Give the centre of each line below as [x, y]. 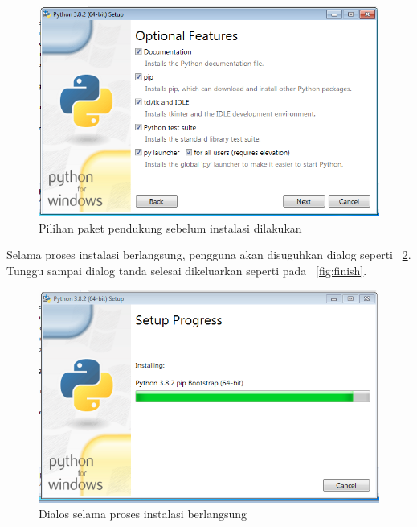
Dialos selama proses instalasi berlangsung [143, 514]
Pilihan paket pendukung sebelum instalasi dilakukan [170, 227]
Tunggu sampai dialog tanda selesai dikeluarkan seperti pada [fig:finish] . [187, 270]
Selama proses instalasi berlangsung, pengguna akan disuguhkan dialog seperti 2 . [209, 255]
